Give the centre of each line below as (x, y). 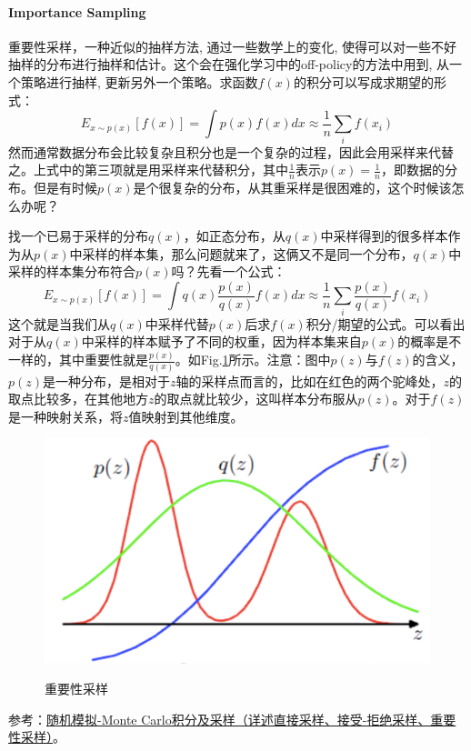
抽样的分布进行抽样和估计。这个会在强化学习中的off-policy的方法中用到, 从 (229, 64)
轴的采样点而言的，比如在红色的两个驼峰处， (310, 381)
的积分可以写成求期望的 (363, 81)
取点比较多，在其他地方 (78, 399)
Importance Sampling (77, 11)
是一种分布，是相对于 (107, 381)
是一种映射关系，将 (65, 416)
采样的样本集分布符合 (72, 271)
